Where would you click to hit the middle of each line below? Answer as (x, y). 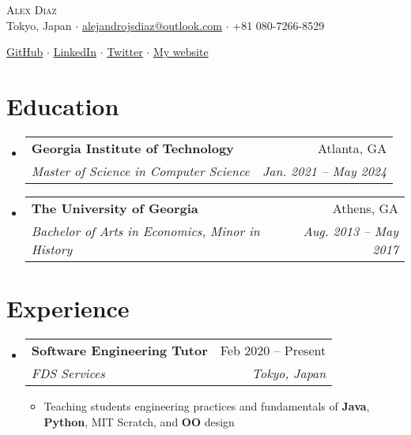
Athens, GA (365, 208)
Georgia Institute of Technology (132, 148)
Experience (68, 308)
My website (181, 52)
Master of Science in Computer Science (140, 171)
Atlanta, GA (352, 148)
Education (63, 105)
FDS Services (68, 373)
